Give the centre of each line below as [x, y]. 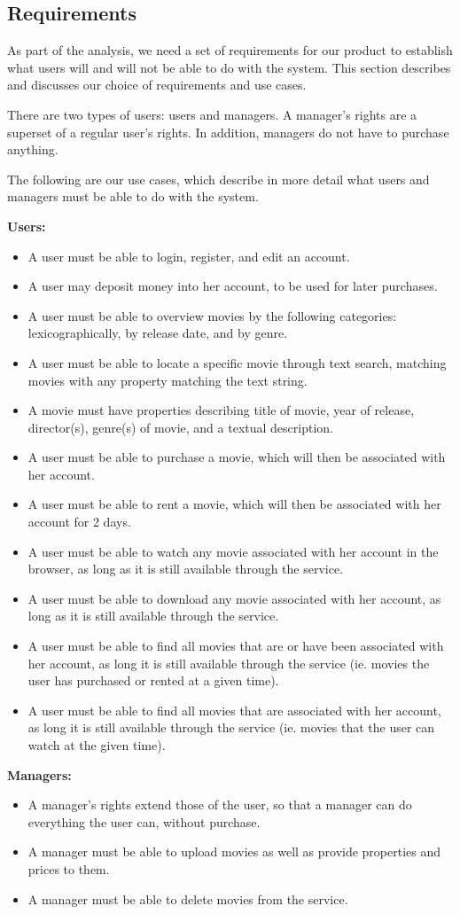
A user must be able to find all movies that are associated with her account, [234, 710]
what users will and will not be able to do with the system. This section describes [229, 67]
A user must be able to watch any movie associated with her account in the [233, 551]
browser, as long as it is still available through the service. [186, 569]
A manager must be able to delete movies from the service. [188, 898]
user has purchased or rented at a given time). [153, 680]
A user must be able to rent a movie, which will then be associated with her [234, 504]
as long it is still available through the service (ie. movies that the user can [231, 727]
